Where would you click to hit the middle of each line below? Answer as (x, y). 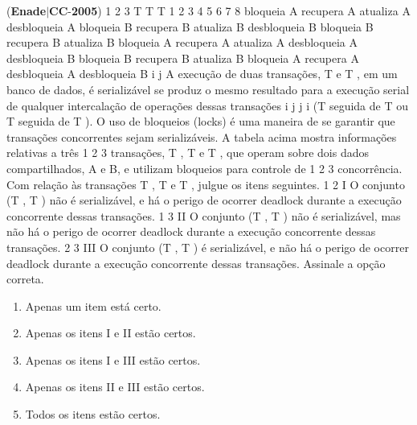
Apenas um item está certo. (93, 305)
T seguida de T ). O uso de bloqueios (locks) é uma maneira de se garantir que (201, 121)
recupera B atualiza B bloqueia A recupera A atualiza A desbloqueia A (182, 42)
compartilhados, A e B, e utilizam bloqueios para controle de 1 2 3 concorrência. (204, 168)
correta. (25, 279)
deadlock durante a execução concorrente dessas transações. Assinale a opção (196, 263)
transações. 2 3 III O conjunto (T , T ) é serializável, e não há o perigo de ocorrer (208, 247)
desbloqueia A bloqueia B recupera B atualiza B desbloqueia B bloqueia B (190, 26)
